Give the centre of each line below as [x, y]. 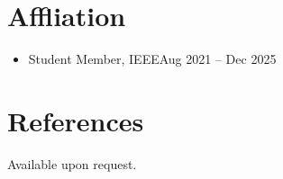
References [76, 120]
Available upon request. [72, 163]
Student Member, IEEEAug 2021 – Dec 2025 [152, 59]
